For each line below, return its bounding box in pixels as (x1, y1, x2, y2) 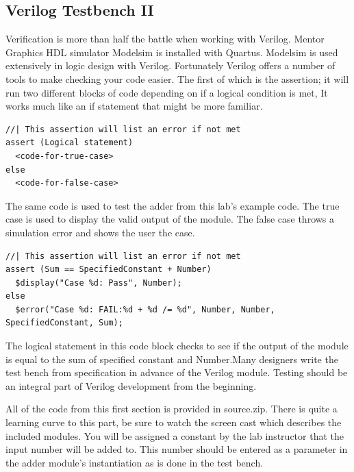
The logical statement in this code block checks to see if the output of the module (5, 338, 349, 353)
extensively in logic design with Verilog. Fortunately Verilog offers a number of (5, 58, 336, 73)
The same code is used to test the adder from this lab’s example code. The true (5, 198, 340, 212)
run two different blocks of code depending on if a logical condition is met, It (5, 85, 328, 99)
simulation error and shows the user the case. (5, 225, 195, 239)
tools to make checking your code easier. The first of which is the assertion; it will (5, 71, 349, 86)
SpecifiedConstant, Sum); (5, 318, 123, 328)
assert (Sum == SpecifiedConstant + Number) (5, 264, 212, 275)
